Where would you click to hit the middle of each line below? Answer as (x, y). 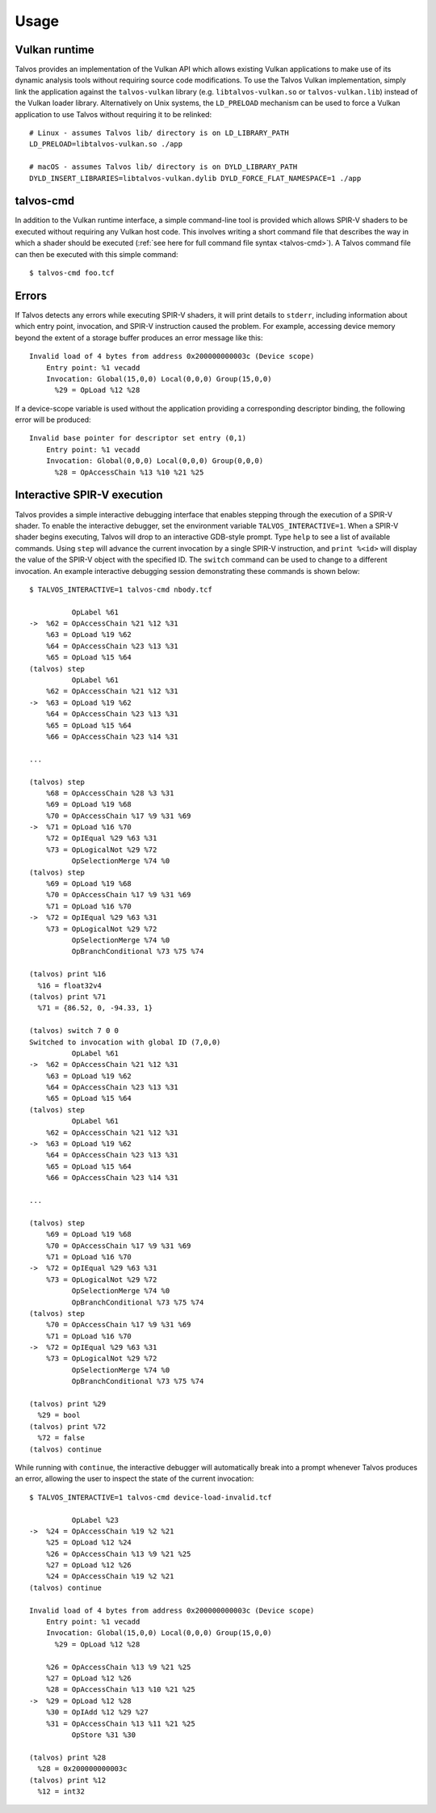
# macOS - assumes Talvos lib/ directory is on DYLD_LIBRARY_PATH (163, 167)
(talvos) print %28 (68, 1757)
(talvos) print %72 (68, 1426)
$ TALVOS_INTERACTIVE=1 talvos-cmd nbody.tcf (121, 589)
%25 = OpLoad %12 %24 (89, 1543)
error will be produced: (53, 420)
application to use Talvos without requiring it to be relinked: (113, 114)
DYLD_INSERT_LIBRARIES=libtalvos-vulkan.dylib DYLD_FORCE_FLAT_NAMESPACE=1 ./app (195, 178)
